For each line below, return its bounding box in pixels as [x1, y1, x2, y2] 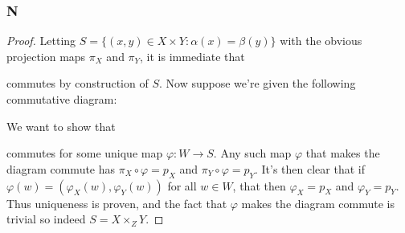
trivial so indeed [6, 211, 86, 227]
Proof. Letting [6, 32, 76, 49]
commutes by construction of [6, 75, 149, 92]
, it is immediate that [140, 47, 245, 64]
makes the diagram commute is [241, 194, 395, 211]
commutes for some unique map [6, 145, 163, 161]
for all [167, 177, 197, 194]
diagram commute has [6, 160, 116, 177]
